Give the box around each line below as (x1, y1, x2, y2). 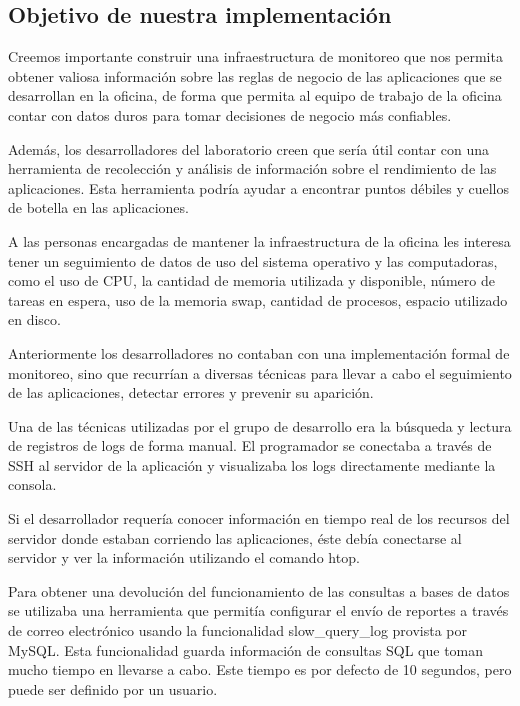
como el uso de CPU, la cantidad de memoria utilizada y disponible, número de (8, 270, 495, 291)
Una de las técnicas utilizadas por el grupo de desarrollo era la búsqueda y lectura (8, 415, 512, 436)
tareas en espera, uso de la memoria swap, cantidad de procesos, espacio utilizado (8, 289, 508, 310)
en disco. (8, 309, 61, 330)
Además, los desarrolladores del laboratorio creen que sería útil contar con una (8, 138, 489, 159)
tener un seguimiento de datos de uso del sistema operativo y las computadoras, (8, 250, 498, 271)
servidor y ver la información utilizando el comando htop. (8, 547, 360, 568)
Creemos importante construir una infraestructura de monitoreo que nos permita (8, 46, 503, 67)
